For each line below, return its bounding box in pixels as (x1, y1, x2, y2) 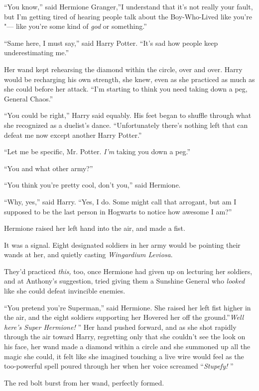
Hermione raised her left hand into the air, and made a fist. (4, 223, 185, 233)
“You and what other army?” (4, 163, 93, 173)
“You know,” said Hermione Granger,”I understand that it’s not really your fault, (4, 1, 253, 11)
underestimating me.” (4, 47, 69, 58)
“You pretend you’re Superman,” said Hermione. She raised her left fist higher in (4, 302, 251, 312)
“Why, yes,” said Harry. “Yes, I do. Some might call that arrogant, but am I (4, 196, 237, 206)
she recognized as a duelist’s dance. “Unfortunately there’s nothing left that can (4, 119, 248, 130)
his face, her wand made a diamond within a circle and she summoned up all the (4, 341, 251, 352)
